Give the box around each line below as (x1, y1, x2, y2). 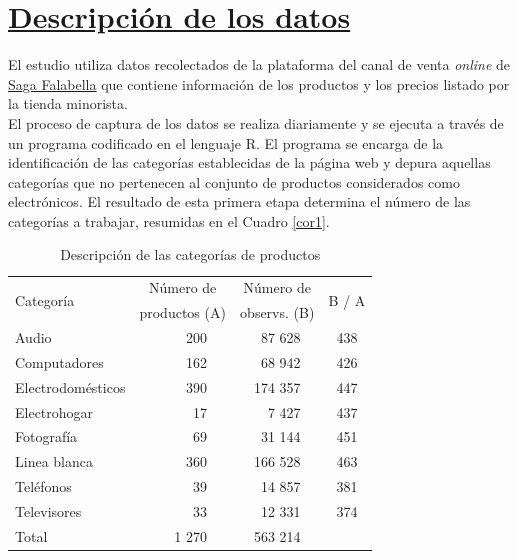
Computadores (15, 351, 104, 372)
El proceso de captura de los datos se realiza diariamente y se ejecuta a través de (8, 112, 504, 133)
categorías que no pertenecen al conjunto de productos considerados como (8, 171, 460, 192)
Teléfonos (15, 476, 72, 497)
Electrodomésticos (15, 376, 126, 397)
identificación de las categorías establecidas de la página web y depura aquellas (8, 152, 491, 173)
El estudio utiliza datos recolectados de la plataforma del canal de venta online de (8, 54, 511, 75)
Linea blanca (15, 451, 93, 472)
